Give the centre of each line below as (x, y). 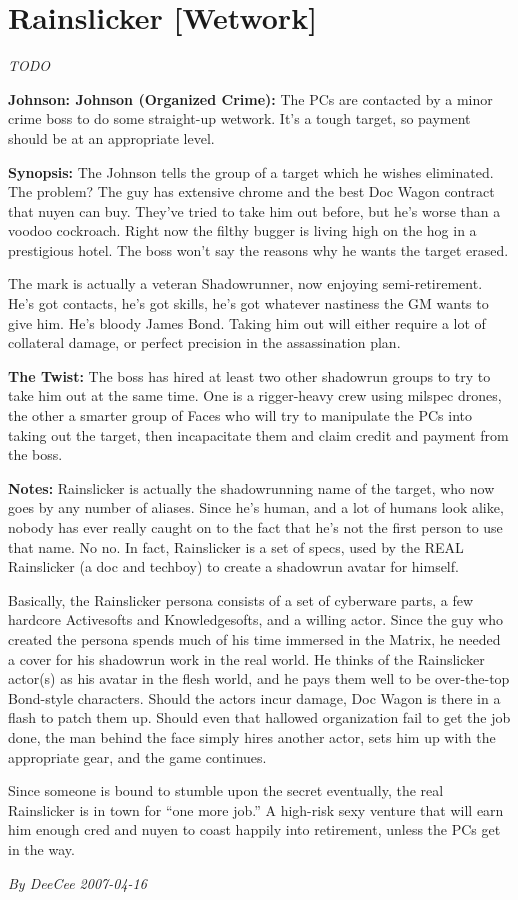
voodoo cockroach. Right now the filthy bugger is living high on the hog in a (242, 230)
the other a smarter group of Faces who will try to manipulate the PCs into (240, 415)
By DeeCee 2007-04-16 (77, 882)
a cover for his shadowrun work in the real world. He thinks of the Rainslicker (246, 658)
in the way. (41, 848)
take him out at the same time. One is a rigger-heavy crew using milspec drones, (255, 395)
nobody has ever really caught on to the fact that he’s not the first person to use (255, 527)
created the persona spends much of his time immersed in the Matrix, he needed (254, 638)
